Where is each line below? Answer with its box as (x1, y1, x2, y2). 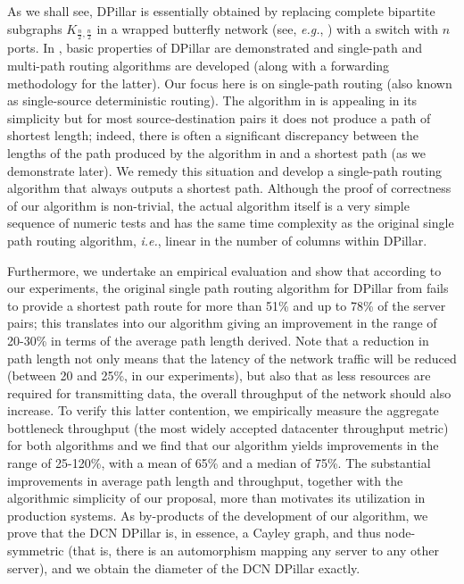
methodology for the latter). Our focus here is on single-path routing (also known (7, 73, 452, 92)
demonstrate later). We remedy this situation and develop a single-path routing (7, 161, 442, 179)
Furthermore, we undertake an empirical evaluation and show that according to (7, 261, 442, 279)
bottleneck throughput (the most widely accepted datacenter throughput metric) (7, 418, 449, 437)
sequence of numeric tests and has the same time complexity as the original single (7, 213, 454, 232)
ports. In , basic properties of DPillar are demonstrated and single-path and (7, 38, 423, 57)
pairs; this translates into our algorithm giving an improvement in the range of (7, 313, 437, 332)
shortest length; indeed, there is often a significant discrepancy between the (7, 126, 418, 145)
